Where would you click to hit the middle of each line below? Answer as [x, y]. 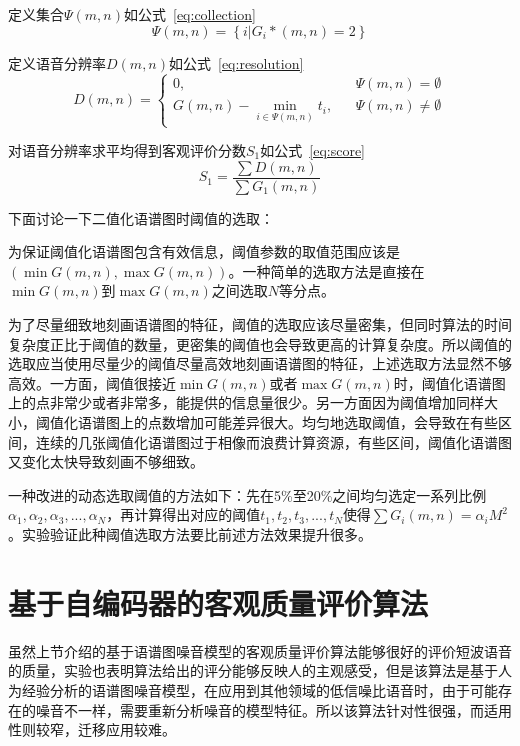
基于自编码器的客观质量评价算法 [218, 602]
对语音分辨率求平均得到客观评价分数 [127, 150]
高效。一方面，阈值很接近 [92, 382]
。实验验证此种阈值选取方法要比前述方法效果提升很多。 [190, 534]
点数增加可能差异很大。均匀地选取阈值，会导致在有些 [322, 422]
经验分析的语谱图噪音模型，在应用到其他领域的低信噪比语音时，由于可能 [259, 689]
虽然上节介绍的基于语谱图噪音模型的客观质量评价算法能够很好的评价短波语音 [260, 650]
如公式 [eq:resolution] [236, 62]
